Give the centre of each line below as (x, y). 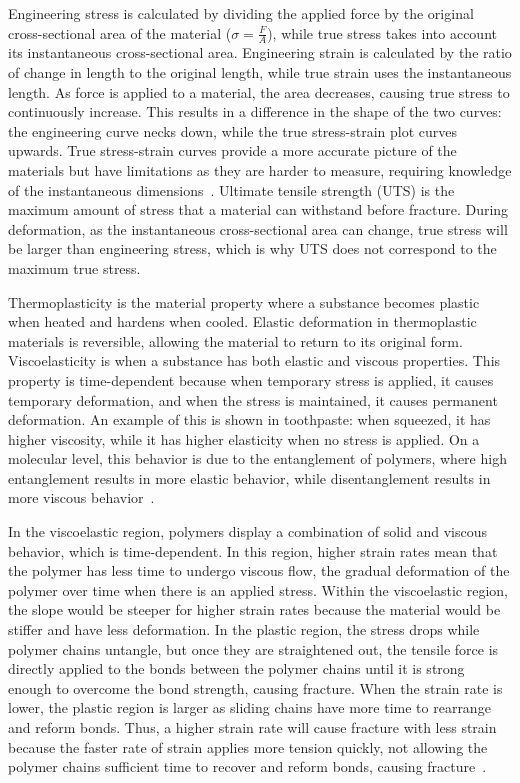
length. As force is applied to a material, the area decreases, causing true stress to (259, 91)
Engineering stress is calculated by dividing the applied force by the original (241, 13)
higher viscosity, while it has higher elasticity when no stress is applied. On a (244, 438)
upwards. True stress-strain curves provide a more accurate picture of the (232, 150)
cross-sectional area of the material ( (120, 32)
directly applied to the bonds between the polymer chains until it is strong (236, 668)
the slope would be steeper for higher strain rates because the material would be (254, 609)
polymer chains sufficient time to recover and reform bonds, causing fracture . (247, 766)
